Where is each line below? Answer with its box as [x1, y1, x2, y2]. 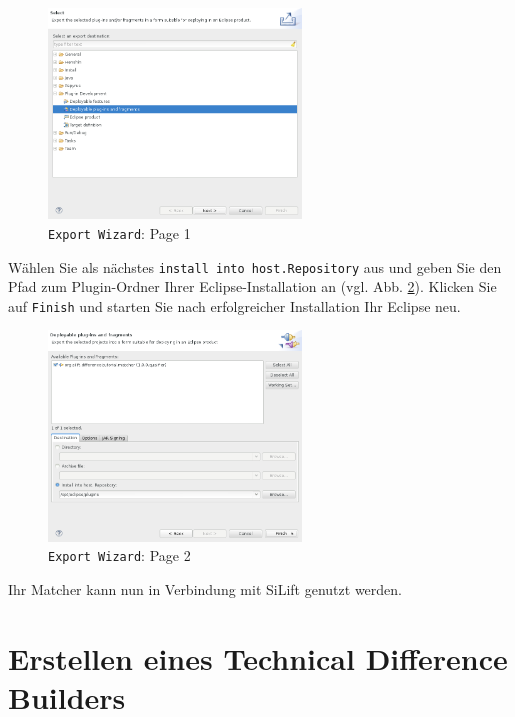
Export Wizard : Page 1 [48, 222, 191, 243]
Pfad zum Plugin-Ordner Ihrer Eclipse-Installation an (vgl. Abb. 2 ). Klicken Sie [8, 276, 497, 297]
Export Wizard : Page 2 [48, 545, 191, 566]
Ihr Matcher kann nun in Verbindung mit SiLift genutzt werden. [8, 579, 402, 599]
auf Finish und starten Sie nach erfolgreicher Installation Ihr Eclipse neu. [8, 295, 461, 316]
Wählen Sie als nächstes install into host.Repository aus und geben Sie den [8, 256, 502, 277]
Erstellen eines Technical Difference [8, 637, 508, 678]
